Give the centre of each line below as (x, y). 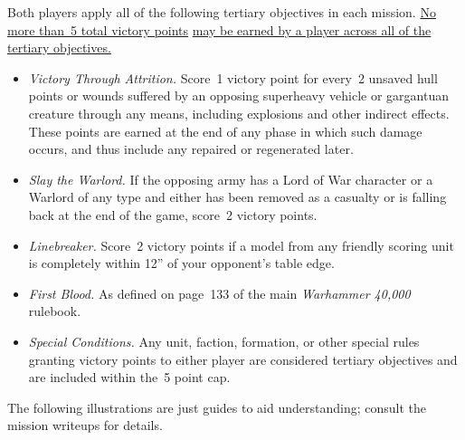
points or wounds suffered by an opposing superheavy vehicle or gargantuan (238, 96)
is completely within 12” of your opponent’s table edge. (181, 263)
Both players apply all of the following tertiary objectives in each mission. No (222, 12)
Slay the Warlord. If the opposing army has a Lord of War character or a (231, 179)
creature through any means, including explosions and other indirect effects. (239, 113)
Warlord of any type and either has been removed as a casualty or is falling (237, 197)
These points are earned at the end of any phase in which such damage (225, 131)
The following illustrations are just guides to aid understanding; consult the (217, 407)
